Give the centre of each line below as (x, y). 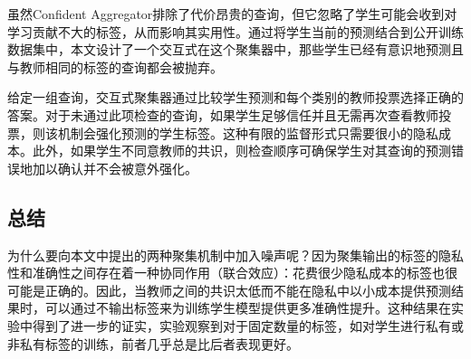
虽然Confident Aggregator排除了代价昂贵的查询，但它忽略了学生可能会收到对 (232, 14)
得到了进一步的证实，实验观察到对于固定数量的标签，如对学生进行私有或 (248, 325)
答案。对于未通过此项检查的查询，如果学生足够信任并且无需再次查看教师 (223, 114)
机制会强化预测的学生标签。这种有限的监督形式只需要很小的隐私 (248, 132)
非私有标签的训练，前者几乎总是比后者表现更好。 (153, 343)
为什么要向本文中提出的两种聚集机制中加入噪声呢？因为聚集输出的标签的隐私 (235, 255)
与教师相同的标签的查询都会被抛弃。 (115, 66)
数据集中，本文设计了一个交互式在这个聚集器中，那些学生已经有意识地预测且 (235, 49)
